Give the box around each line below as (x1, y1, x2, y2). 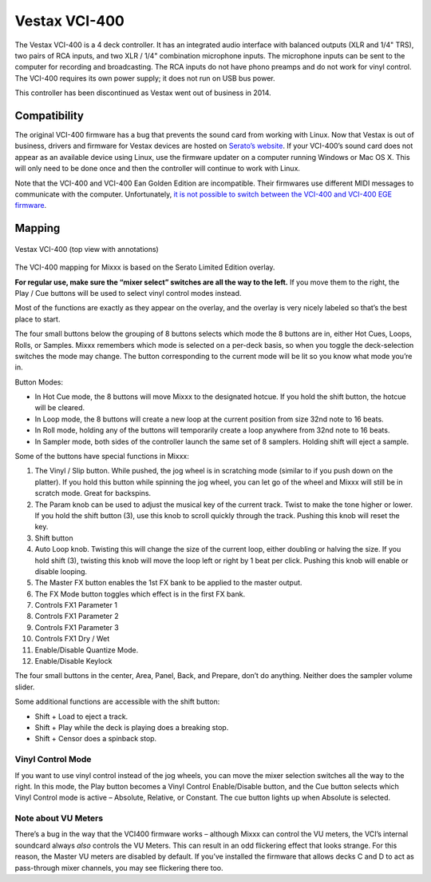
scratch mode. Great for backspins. (34, 489, 152, 498)
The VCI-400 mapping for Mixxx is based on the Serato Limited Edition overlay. (14, 262, 275, 272)
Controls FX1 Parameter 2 (34, 612, 119, 621)
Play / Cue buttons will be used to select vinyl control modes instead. (14, 288, 242, 297)
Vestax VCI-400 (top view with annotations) (14, 244, 159, 253)
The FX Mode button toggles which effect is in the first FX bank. (34, 589, 246, 599)
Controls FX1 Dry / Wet (34, 634, 110, 644)
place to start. (14, 314, 61, 324)
